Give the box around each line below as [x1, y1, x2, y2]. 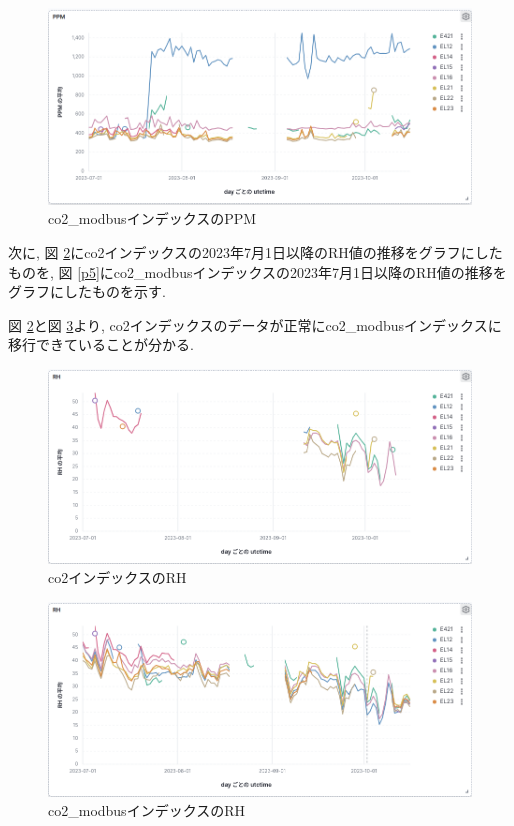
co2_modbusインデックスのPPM [48, 208, 257, 229]
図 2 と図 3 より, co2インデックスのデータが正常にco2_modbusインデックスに [8, 314, 502, 335]
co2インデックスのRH [48, 567, 187, 588]
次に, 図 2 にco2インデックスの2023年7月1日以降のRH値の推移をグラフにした [8, 241, 503, 262]
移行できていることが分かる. [8, 334, 194, 355]
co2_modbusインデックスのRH [48, 800, 246, 821]
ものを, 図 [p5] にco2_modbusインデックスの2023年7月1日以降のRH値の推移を [8, 261, 507, 282]
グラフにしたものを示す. [8, 281, 166, 302]
